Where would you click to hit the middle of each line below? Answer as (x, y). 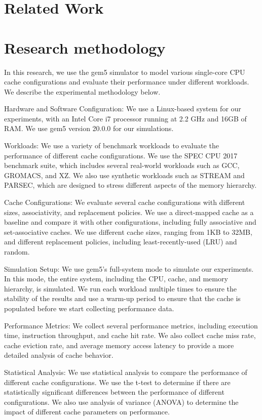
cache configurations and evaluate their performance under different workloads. (127, 82)
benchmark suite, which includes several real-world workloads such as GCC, (122, 165)
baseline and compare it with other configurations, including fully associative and (130, 222)
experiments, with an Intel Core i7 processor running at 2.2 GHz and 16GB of (125, 118)
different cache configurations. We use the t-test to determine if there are (117, 382)
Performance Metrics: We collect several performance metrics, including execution (131, 325)
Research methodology (85, 47)
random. (17, 251)
